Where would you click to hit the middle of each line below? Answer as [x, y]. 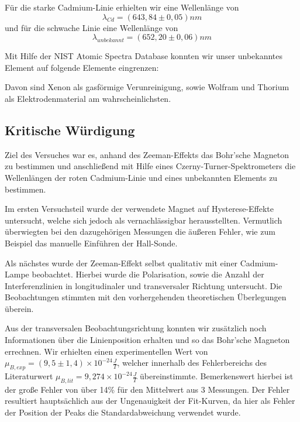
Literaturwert [29, 376]
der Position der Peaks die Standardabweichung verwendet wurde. [123, 412]
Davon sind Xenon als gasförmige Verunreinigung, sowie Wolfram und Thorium [147, 87]
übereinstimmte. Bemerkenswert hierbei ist [217, 376]
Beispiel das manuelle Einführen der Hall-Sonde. [91, 243]
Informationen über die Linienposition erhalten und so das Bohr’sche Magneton [147, 340]
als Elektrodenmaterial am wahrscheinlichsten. [88, 98]
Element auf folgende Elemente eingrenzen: [82, 67]
